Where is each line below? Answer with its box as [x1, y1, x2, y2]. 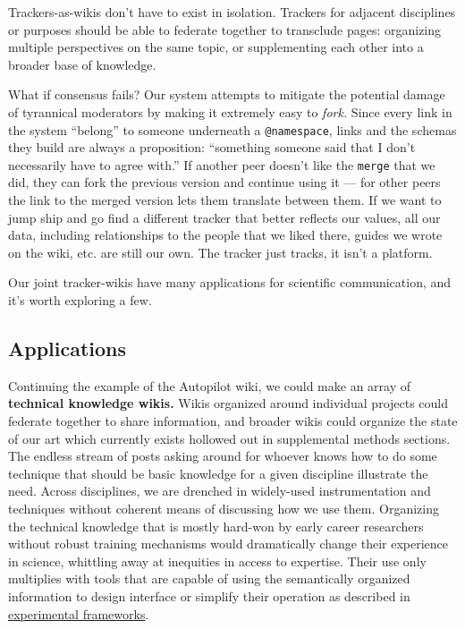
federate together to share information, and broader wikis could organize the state [8, 412, 458, 430]
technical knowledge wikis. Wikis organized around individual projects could [8, 394, 449, 412]
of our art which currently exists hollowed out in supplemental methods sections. [8, 429, 451, 447]
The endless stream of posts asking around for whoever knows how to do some [8, 446, 437, 465]
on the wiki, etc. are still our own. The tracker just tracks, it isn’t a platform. [8, 242, 433, 261]
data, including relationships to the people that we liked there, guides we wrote [8, 225, 443, 244]
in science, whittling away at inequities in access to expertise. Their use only [8, 551, 427, 570]
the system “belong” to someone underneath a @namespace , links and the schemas [8, 120, 457, 139]
